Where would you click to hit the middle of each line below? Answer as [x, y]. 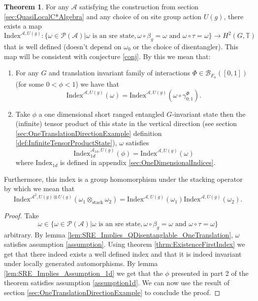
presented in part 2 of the [210, 273]
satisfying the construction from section [139, 6]
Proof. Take [21, 216]
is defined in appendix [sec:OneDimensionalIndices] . [138, 162]
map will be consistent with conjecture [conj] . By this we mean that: [107, 56]
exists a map [23, 26]
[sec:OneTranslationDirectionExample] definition [89, 133]
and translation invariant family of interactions [119, 73]
